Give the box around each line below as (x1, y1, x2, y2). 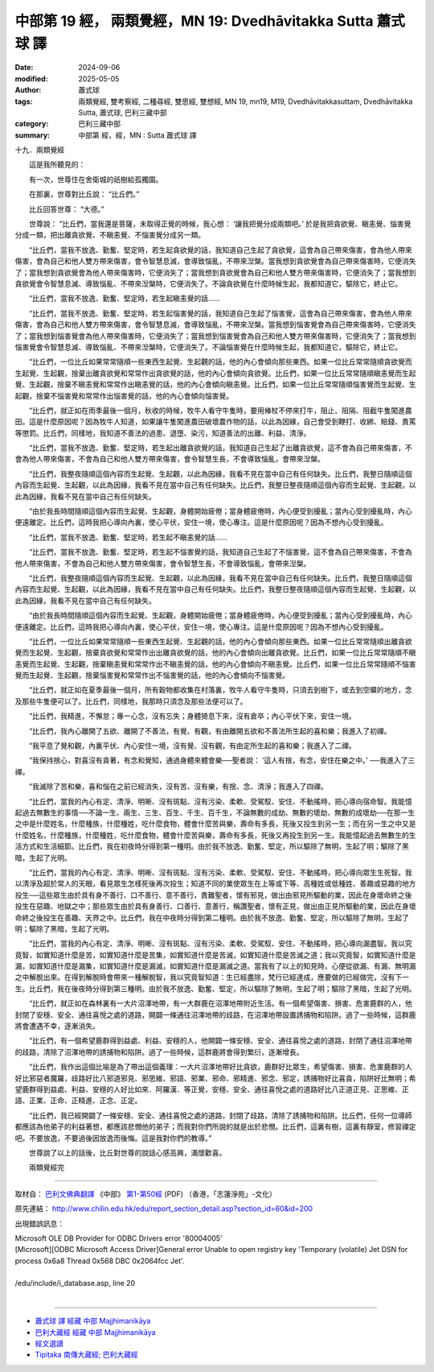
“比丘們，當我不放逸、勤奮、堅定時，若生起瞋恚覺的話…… (28, 294, 221, 304)
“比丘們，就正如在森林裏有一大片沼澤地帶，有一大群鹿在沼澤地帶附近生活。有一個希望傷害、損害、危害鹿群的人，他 (28, 998, 413, 1008)
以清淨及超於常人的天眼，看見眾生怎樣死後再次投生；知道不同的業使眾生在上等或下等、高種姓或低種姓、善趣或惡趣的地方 (14, 878, 416, 889)
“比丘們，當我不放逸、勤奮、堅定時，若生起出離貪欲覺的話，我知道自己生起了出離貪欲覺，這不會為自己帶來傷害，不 (28, 443, 413, 453)
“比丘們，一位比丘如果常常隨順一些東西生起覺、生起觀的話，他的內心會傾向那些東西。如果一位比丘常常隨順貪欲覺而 (28, 357, 413, 366)
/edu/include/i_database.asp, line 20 (14, 1279, 136, 1288)
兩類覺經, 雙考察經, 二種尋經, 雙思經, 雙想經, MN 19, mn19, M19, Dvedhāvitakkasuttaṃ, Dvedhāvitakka (78, 97, 413, 106)
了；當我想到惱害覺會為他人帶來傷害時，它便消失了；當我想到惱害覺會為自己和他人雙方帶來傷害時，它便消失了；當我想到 (14, 331, 416, 341)
